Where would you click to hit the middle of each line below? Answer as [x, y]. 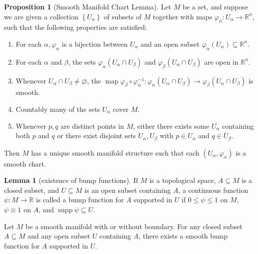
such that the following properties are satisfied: [76, 27]
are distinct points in [92, 126]
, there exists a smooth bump [183, 236]
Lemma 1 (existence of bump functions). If [71, 180]
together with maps [182, 16]
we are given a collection [41, 16]
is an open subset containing [128, 190]
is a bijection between [95, 43]
